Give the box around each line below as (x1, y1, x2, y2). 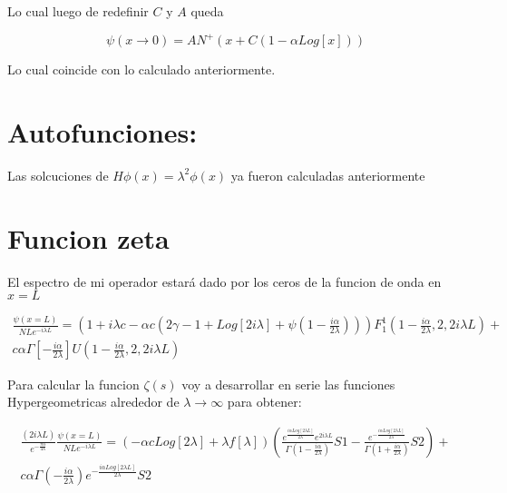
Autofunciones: (7, 113, 198, 150)
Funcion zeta (7, 219, 170, 256)
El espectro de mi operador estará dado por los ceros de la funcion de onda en (7, 271, 442, 291)
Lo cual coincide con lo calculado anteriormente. (7, 60, 276, 79)
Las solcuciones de (7, 165, 109, 184)
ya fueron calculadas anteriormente (230, 165, 425, 184)
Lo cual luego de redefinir (7, 2, 149, 20)
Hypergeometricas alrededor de (7, 392, 180, 411)
